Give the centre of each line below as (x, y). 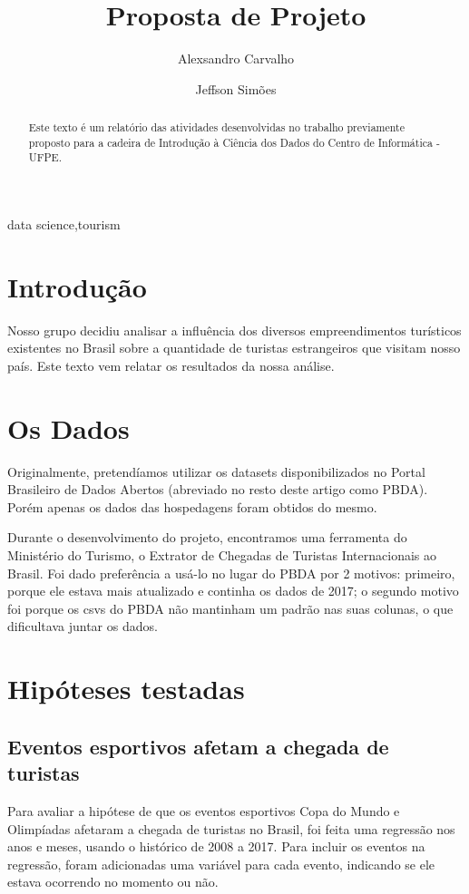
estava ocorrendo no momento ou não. (113, 882)
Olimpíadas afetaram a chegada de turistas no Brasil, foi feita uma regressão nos (231, 828)
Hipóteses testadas (126, 689)
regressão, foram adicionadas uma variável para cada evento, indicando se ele (221, 864)
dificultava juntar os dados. (83, 626)
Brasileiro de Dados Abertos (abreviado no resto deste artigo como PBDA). (218, 489)
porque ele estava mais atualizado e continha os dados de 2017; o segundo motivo (233, 591)
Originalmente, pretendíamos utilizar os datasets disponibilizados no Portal (216, 471)
